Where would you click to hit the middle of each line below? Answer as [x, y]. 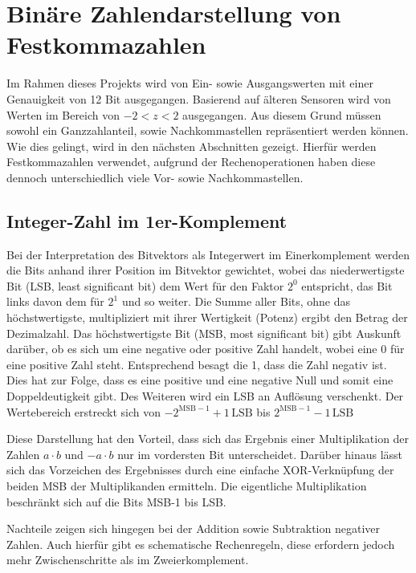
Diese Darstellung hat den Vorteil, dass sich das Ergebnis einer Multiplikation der [208, 439]
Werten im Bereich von [63, 114]
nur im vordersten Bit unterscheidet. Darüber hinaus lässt [260, 454]
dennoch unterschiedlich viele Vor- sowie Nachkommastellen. [155, 177]
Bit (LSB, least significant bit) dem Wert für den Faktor [145, 285]
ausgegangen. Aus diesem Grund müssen [282, 114]
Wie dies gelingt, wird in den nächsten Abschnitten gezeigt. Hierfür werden [192, 146]
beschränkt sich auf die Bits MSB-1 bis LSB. [116, 501]
